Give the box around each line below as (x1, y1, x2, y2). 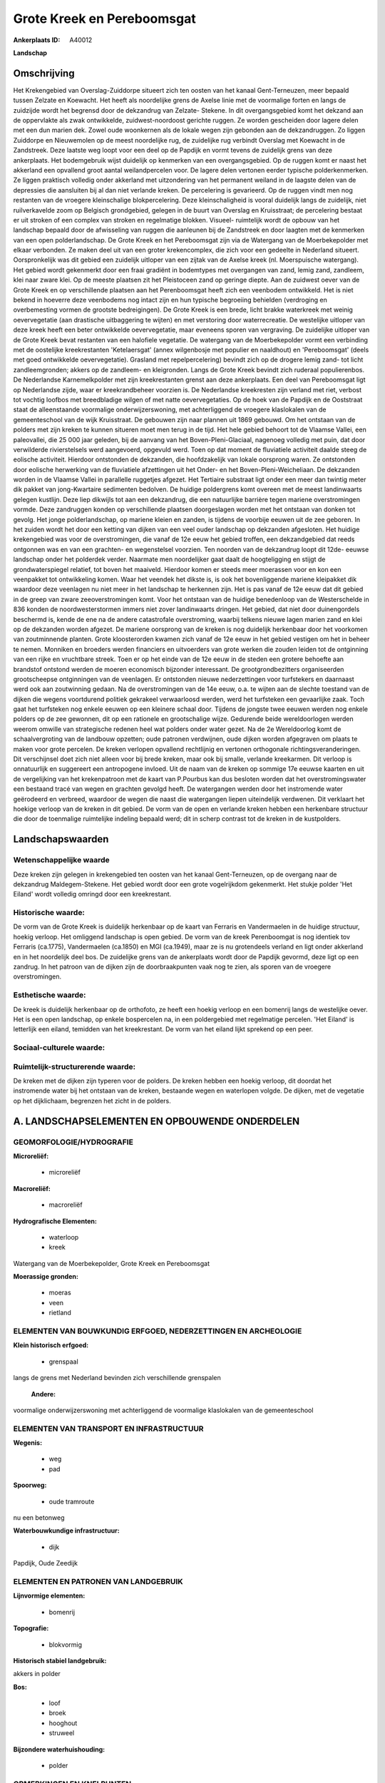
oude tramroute (48, 1497, 95, 1506)
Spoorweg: (13, 1481, 47, 1490)
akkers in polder (13, 1670, 61, 1678)
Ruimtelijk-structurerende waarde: (13, 1061, 135, 1071)
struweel (48, 1729, 75, 1737)
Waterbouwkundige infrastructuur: (13, 1526, 120, 1535)
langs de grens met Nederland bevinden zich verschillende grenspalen (13, 1374, 221, 1382)
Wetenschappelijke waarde (13, 855, 110, 865)
